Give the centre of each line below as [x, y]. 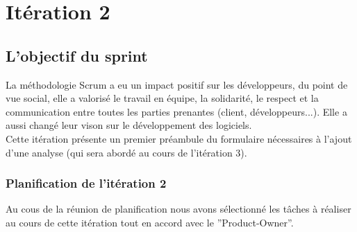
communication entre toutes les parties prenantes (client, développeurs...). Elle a [176, 111]
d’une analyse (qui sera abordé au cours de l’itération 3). [126, 152]
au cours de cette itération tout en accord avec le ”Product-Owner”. [150, 222]
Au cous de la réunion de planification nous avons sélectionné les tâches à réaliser [178, 209]
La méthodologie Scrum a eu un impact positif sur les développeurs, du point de [177, 84]
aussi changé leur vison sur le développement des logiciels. [129, 125]
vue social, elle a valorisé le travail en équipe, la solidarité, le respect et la [162, 98]
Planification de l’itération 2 [86, 183]
